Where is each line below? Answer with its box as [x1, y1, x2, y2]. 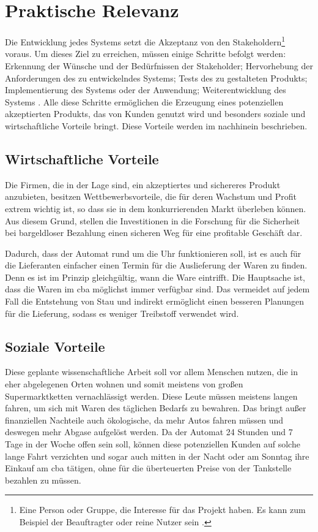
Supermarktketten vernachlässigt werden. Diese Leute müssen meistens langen [5, 389, 298, 402]
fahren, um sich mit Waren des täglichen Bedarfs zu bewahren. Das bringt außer [5, 401, 306, 414]
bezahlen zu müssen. [5, 473, 81, 486]
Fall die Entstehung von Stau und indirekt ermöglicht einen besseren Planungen [5, 295, 305, 308]
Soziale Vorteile [5, 336, 105, 355]
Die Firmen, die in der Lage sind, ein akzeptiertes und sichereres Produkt [5, 178, 281, 191]
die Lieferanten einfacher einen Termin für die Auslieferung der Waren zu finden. [5, 259, 308, 272]
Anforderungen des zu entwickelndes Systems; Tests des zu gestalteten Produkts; [5, 71, 308, 84]
